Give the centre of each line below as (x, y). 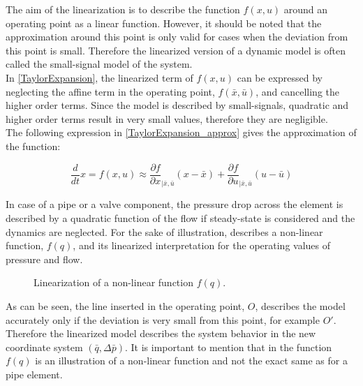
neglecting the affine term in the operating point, (110, 91)
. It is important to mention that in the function (228, 347)
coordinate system (44, 347)
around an (306, 9)
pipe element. (34, 374)
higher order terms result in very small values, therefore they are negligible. (167, 118)
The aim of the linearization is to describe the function (123, 9)
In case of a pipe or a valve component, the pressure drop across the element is (175, 204)
